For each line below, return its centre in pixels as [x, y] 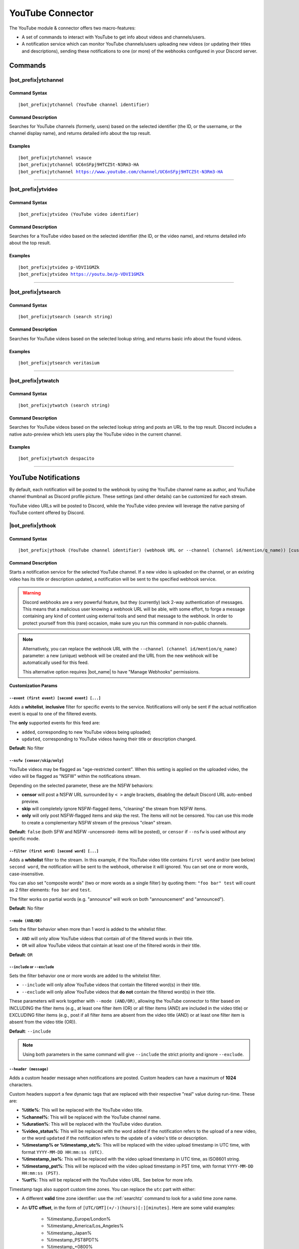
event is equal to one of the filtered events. [53, 713]
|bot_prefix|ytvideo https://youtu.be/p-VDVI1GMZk [81, 274]
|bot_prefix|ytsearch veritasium [59, 363]
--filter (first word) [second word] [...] [54, 851]
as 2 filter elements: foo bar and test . [50, 890]
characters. [21, 1085]
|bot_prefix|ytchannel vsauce [55, 158]
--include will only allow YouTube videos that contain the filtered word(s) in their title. [111, 985]
